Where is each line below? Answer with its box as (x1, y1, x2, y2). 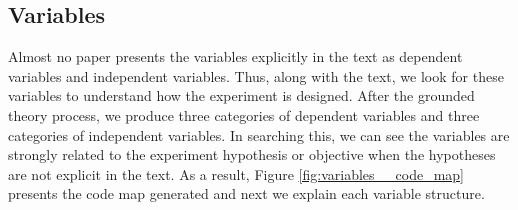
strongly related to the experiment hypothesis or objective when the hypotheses (8, 144, 496, 165)
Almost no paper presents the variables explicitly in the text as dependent (8, 46, 463, 67)
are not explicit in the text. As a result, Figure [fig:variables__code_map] (8, 163, 464, 184)
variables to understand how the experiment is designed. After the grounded (8, 85, 475, 106)
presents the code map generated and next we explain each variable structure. (8, 183, 485, 204)
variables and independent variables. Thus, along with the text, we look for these (8, 65, 504, 86)
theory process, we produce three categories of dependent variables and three (8, 104, 480, 125)
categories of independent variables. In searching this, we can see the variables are (8, 124, 510, 145)
